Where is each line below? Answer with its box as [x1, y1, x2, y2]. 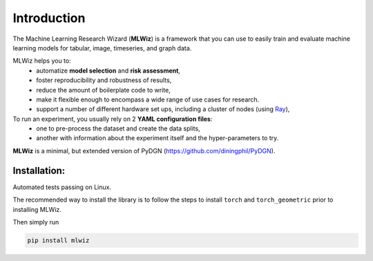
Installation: [12, 164, 66, 176]
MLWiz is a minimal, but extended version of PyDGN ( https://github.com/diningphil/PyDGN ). [12, 146, 276, 155]
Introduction [12, 10, 86, 26]
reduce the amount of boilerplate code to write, [36, 86, 171, 94]
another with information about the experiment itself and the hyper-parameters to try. [36, 134, 279, 142]
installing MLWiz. [12, 205, 62, 213]
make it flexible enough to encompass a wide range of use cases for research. [36, 95, 260, 104]
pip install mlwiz [27, 236, 90, 244]
